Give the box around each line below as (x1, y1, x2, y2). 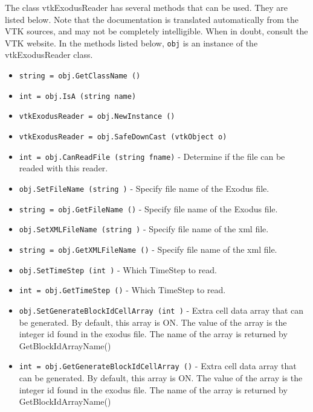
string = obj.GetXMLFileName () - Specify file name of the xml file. (19, 242, 277, 255)
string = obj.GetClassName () (19, 72, 141, 81)
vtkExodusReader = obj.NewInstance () (19, 112, 175, 121)
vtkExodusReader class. (5, 48, 93, 61)
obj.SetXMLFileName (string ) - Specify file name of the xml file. (19, 223, 269, 235)
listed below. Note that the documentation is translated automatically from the (5, 13, 299, 25)
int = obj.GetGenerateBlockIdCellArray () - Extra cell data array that (19, 360, 297, 372)
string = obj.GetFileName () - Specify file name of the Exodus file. (19, 202, 278, 215)
